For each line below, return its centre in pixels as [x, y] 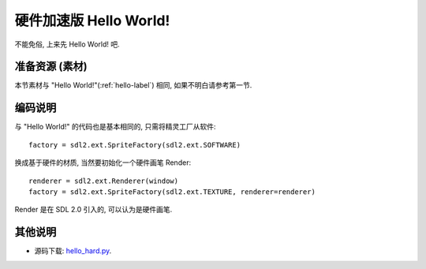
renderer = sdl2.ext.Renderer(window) [104, 181]
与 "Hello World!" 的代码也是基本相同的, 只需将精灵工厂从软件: [115, 127]
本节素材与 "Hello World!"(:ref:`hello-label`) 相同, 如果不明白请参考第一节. [133, 85]
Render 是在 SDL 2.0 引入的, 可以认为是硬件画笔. [93, 210]
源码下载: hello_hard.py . [73, 251]
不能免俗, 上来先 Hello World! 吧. [67, 44]
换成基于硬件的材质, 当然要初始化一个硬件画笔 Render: [103, 163]
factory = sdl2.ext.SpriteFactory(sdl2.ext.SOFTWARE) [135, 145]
